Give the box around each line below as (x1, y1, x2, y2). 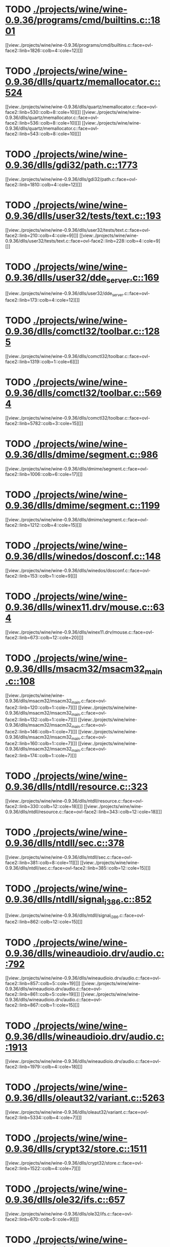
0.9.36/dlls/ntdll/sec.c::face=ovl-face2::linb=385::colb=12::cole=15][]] (5, 865, 151, 871)
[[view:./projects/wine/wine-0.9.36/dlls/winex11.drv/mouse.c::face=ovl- (5, 629, 154, 635)
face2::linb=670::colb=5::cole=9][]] (5, 1216, 79, 1223)
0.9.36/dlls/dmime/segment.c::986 (5, 449, 158, 461)
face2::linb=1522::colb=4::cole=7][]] (5, 1166, 81, 1172)
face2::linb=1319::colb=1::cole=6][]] (5, 359, 79, 365)
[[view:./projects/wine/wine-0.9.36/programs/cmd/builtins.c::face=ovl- (5, 42, 153, 48)
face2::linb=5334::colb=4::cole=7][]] (5, 1115, 82, 1121)
